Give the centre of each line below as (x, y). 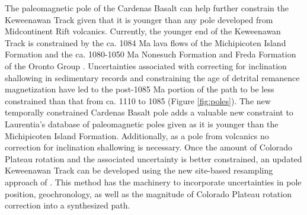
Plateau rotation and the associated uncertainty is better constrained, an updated (153, 158)
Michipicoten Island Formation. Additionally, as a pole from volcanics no (137, 135)
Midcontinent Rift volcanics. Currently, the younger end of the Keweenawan (143, 31)
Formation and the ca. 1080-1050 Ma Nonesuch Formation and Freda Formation (151, 54)
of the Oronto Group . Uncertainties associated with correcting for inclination (146, 65)
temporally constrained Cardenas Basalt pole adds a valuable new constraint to (149, 112)
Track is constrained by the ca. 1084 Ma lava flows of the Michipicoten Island (145, 42)
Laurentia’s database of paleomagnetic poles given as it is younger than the (142, 123)
